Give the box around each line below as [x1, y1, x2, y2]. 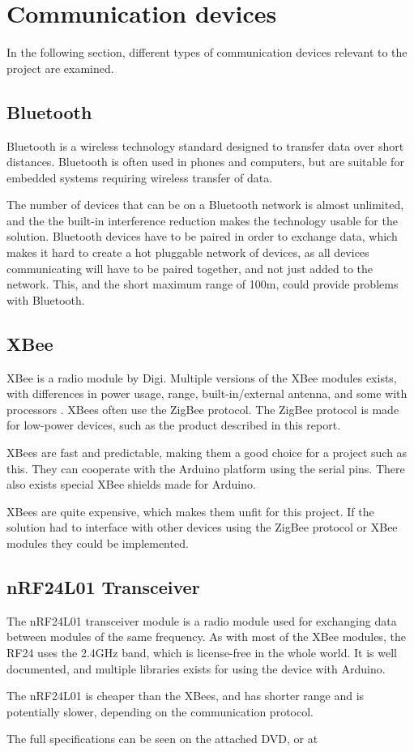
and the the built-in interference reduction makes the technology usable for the [6, 211, 398, 229]
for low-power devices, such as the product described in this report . [6, 417, 341, 434]
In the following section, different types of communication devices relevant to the [6, 44, 408, 61]
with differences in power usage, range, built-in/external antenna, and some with [6, 385, 408, 402]
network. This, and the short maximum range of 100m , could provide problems [6, 276, 399, 293]
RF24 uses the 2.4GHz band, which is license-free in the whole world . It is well [6, 643, 397, 660]
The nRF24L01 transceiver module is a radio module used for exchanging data [6, 612, 397, 629]
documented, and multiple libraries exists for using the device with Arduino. [6, 660, 386, 677]
